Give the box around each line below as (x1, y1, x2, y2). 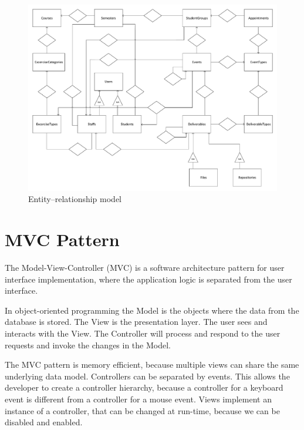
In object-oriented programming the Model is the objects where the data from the (5, 304, 299, 316)
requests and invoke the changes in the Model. (5, 338, 171, 351)
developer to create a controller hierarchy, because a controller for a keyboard (5, 381, 283, 394)
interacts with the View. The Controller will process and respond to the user (5, 327, 281, 340)
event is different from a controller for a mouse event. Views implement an (5, 393, 272, 405)
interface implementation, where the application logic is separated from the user (5, 273, 292, 285)
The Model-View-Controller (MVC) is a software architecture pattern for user (5, 261, 285, 274)
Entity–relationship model (28, 193, 122, 205)
